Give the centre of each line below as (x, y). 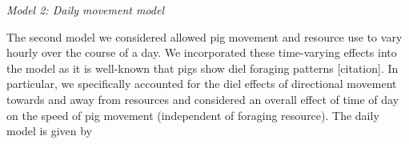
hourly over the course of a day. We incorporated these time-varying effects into (202, 52)
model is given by (50, 131)
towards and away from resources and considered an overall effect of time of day (203, 99)
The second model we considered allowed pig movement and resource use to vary (204, 36)
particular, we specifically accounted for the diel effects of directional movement (202, 84)
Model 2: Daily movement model (86, 10)
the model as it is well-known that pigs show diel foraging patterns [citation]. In (202, 68)
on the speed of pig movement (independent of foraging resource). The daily (193, 115)
